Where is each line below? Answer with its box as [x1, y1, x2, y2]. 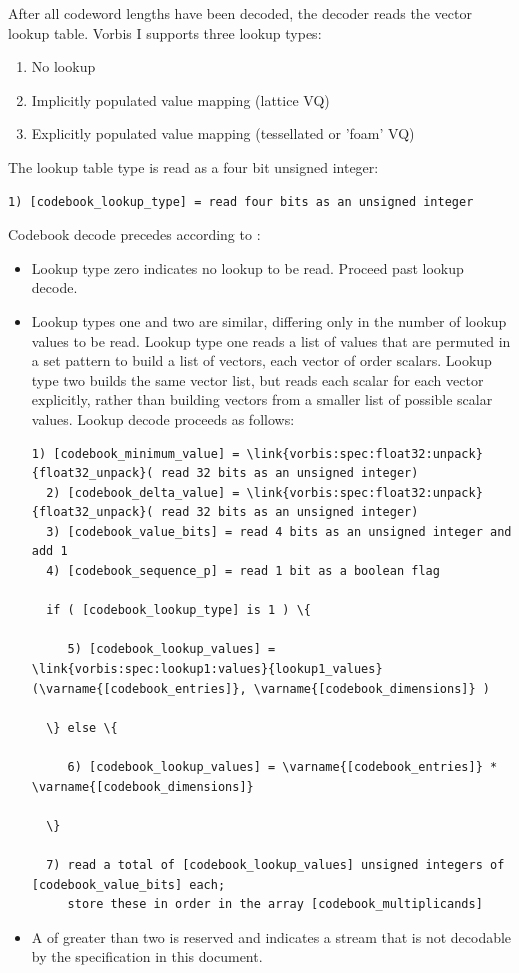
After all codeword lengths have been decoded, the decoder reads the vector [8, 3, 472, 23]
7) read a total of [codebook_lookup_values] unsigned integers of [46, 857, 505, 872]
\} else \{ [46, 720, 118, 735]
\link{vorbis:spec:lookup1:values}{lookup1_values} [31, 662, 383, 677]
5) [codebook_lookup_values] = [67, 642, 276, 657]
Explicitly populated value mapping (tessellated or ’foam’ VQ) [31, 123, 415, 144]
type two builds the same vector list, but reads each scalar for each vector [31, 369, 484, 390]
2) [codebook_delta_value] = [46, 485, 240, 500]
